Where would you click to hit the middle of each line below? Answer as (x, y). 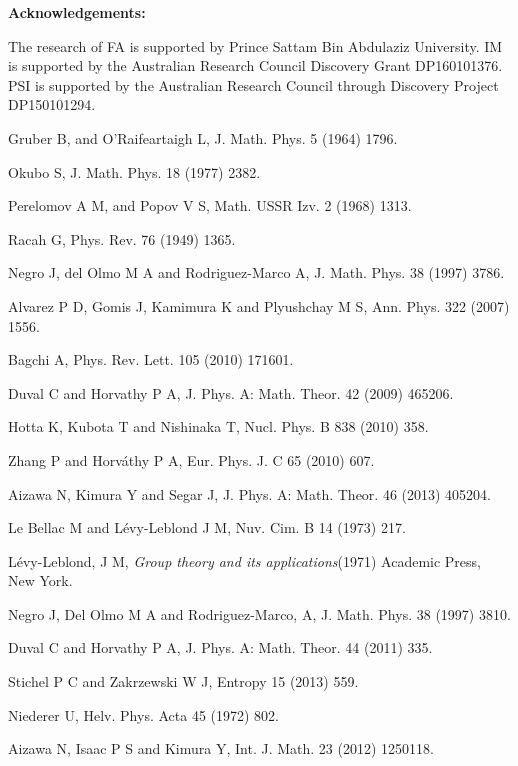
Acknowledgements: (77, 12)
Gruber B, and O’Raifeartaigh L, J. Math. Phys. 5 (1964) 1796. (203, 137)
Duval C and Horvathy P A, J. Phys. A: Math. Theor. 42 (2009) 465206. (231, 392)
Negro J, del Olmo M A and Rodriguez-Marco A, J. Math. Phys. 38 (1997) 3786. (256, 272)
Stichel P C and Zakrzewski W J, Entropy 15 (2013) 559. (183, 681)
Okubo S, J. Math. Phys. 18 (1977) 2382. (134, 171)
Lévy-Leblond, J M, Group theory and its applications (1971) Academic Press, (244, 560)
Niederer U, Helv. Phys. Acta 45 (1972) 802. (143, 714)
